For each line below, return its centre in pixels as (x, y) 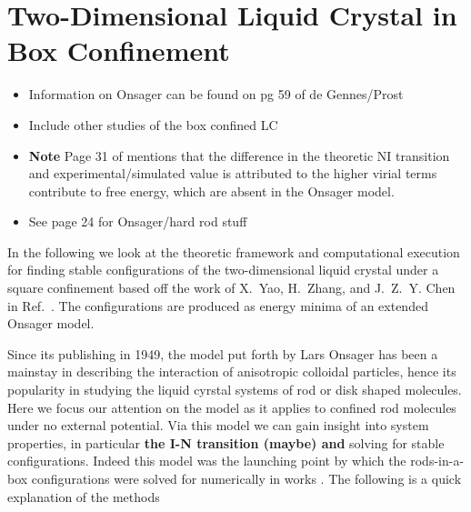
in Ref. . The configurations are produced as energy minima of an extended (218, 305)
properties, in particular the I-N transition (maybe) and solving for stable (226, 442)
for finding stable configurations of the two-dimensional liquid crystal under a (223, 270)
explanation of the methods (84, 496)
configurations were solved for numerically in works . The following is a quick (246, 478)
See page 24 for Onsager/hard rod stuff (138, 221)
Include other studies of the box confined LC (153, 124)
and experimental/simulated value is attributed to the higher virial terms (233, 173)
